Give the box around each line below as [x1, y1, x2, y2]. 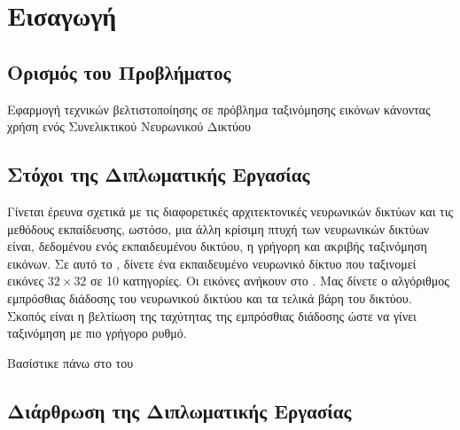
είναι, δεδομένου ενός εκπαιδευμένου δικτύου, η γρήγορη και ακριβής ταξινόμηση [7, 237, 427, 255]
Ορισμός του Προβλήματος [7, 58, 231, 85]
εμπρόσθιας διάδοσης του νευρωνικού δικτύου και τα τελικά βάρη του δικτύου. [7, 288, 412, 307]
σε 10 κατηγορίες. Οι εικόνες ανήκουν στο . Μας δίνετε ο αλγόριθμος [90, 271, 449, 290]
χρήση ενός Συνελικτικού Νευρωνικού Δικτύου [7, 117, 251, 136]
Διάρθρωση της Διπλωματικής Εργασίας [7, 396, 352, 424]
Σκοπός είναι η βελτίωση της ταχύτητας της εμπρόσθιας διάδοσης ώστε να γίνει [7, 306, 417, 324]
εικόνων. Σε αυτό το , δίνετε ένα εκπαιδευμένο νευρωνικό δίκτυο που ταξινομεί [7, 254, 417, 272]
